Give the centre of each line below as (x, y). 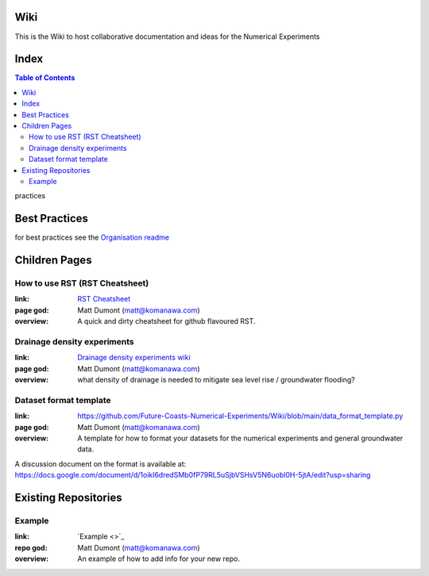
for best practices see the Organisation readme (92, 237)
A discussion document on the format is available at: (100, 463)
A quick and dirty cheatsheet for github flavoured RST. (166, 321)
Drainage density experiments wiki (134, 358)
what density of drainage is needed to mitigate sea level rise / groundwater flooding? (216, 380)
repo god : (31, 547)
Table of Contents (45, 78)
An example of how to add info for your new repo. (158, 559)
